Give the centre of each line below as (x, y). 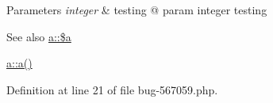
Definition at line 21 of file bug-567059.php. (112, 89)
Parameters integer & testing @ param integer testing (137, 10)
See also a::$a (39, 36)
